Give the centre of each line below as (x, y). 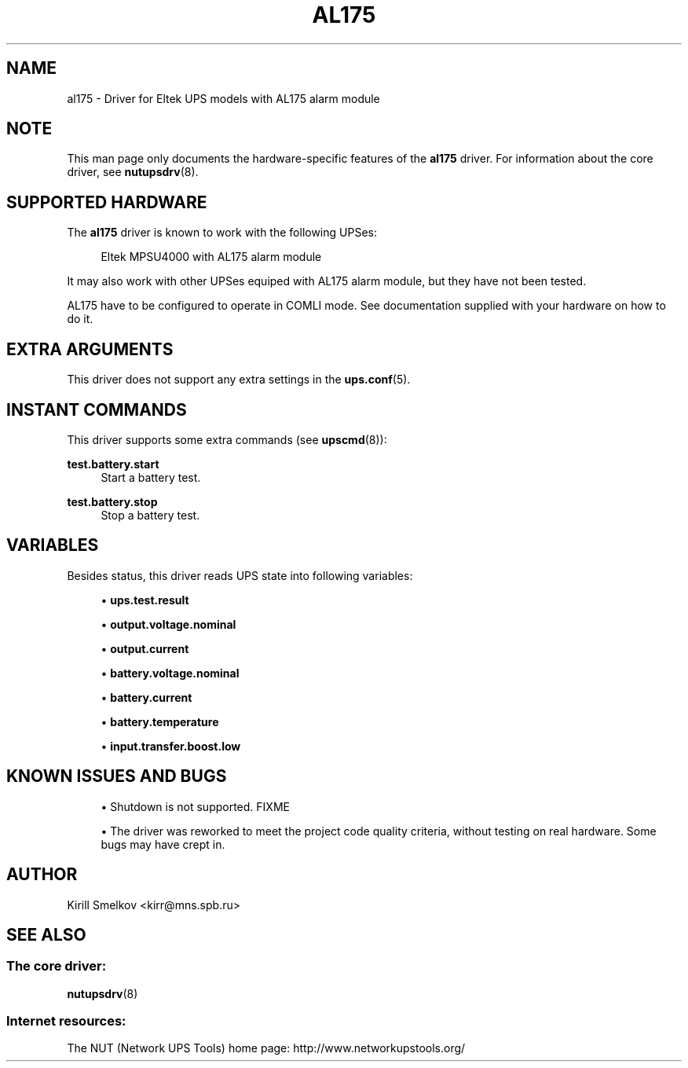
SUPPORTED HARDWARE (107, 202)
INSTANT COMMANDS (97, 409)
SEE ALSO (46, 934)
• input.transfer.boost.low (171, 746)
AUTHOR (42, 875)
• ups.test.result (145, 600)
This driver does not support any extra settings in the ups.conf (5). (239, 380)
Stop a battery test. (150, 515)
